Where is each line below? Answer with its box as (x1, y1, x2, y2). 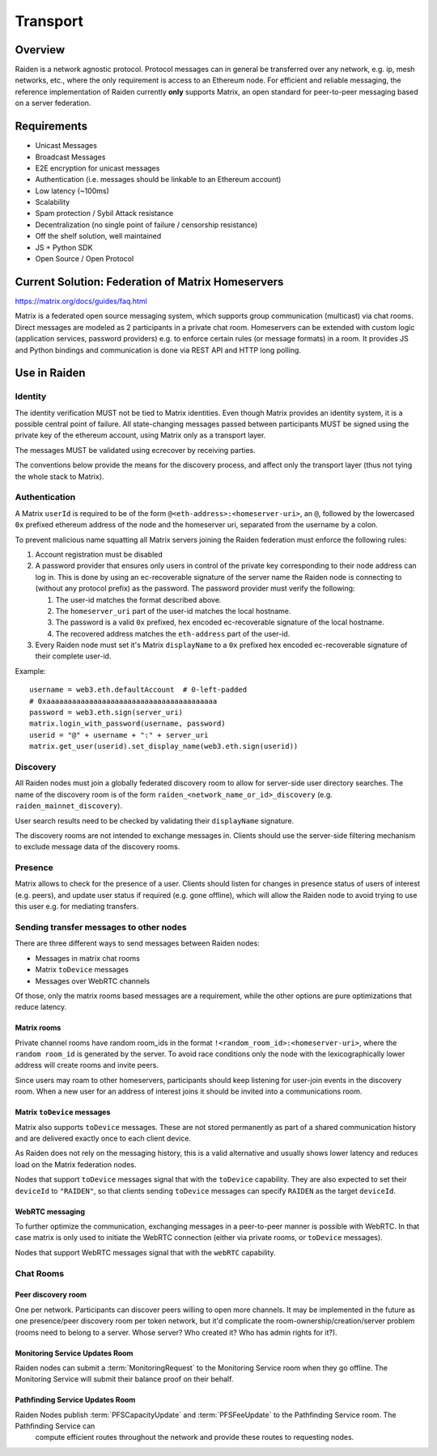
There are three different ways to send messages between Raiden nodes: (15, 938, 261, 948)
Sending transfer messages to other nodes (15, 921, 187, 933)
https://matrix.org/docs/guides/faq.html (15, 296, 147, 306)
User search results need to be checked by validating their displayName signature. (15, 815, 295, 825)
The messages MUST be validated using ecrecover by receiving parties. (15, 445, 256, 455)
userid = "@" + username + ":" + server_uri (29, 730, 210, 739)
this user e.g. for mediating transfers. (15, 902, 139, 912)
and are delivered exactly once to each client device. (15, 1133, 192, 1144)
